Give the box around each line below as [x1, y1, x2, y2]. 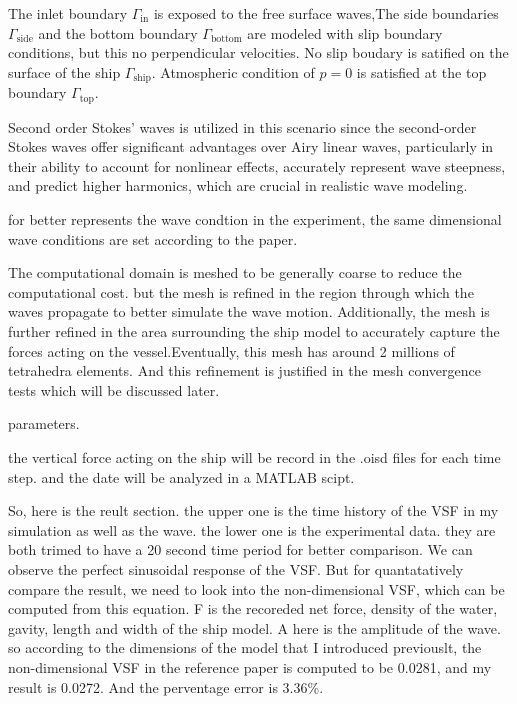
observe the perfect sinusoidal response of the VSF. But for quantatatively [8, 558, 464, 579]
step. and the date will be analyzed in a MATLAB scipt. [8, 466, 355, 487]
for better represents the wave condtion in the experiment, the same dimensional [8, 209, 502, 230]
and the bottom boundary [38, 22, 198, 43]
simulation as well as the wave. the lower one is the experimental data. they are [8, 519, 496, 540]
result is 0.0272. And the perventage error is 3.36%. [8, 676, 324, 697]
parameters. [8, 413, 80, 434]
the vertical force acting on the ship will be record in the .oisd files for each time [8, 447, 501, 467]
